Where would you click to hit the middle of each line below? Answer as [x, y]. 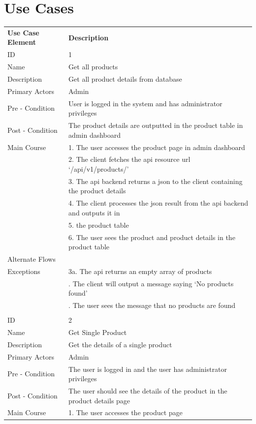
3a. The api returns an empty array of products [140, 271]
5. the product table [99, 225]
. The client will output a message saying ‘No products [151, 283]
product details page [99, 400]
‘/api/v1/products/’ [99, 169]
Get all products [93, 67]
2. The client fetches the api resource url [129, 159]
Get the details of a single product [120, 344]
